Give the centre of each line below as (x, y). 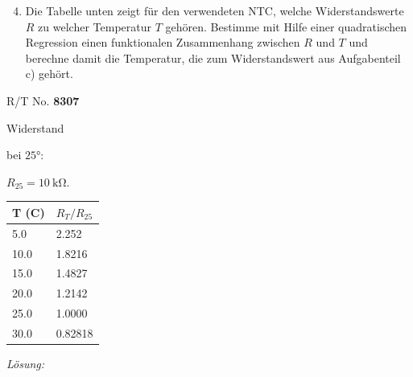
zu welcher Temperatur (95, 26)
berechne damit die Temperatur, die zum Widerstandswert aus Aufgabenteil (213, 57)
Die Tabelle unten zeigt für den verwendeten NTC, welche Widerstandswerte (215, 10)
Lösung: (26, 363)
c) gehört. (49, 74)
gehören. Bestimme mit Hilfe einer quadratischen (286, 26)
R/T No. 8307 (43, 100)
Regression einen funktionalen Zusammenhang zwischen (163, 42)
